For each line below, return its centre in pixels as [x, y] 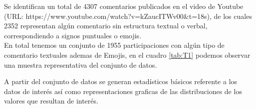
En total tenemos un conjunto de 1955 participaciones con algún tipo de [114, 45]
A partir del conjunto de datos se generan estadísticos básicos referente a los [121, 81]
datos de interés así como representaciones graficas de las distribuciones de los [123, 91]
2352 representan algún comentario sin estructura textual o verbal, [106, 26]
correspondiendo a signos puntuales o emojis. [73, 35]
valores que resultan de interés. [51, 101]
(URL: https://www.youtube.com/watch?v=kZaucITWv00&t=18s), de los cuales [128, 16]
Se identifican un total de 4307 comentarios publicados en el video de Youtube [124, 6]
